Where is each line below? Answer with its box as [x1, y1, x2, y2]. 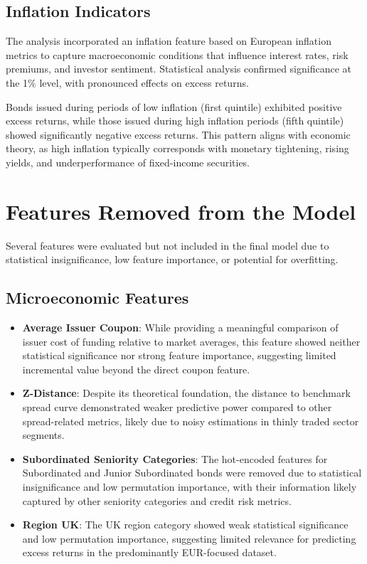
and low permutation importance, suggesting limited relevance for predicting [22, 531, 356, 546]
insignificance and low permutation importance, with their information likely [22, 479, 357, 494]
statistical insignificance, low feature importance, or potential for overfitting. [6, 252, 339, 267]
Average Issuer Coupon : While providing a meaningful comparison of [22, 320, 339, 335]
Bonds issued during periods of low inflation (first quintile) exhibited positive [6, 99, 342, 114]
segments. [22, 427, 65, 442]
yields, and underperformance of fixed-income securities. [6, 154, 250, 169]
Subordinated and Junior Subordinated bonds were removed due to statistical [22, 465, 362, 480]
